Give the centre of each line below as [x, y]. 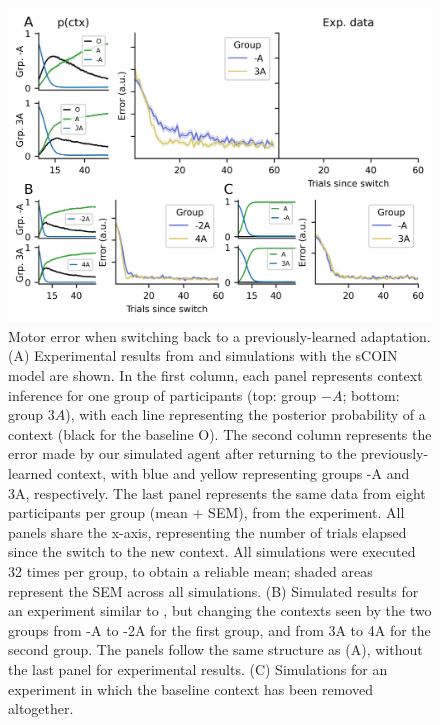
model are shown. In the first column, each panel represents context [215, 375]
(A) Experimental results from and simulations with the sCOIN [203, 355]
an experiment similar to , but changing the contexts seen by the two [220, 610]
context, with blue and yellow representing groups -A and [233, 473]
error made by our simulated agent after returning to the [182, 453]
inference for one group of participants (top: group [162, 394]
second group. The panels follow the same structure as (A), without [215, 649]
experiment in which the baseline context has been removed [190, 688]
